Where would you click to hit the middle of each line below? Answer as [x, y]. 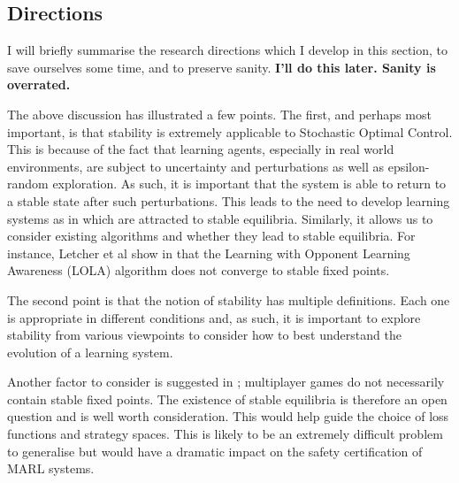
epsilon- [409, 166]
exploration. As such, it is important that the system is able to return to [249, 184]
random [28, 184]
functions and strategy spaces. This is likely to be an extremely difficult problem [225, 434]
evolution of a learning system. [90, 352]
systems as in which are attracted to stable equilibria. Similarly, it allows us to [220, 218]
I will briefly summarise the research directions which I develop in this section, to [228, 50]
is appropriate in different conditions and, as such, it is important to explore [214, 317]
